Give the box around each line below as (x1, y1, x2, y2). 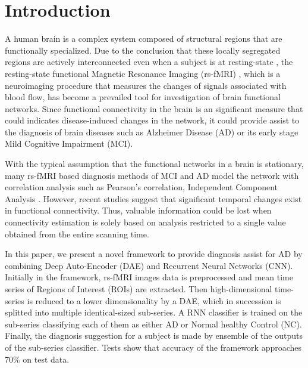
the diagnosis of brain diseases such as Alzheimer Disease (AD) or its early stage (5, 125, 298, 138)
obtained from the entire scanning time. (5, 227, 149, 240)
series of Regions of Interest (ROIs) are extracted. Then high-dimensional (5, 283, 272, 295)
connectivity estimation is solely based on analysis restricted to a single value (5, 216, 286, 228)
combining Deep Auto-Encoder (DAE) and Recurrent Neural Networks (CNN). (5, 259, 293, 271)
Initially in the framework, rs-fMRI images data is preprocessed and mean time (5, 271, 293, 283)
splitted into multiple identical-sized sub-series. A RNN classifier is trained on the (5, 306, 303, 318)
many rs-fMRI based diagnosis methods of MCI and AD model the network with (5, 169, 299, 181)
